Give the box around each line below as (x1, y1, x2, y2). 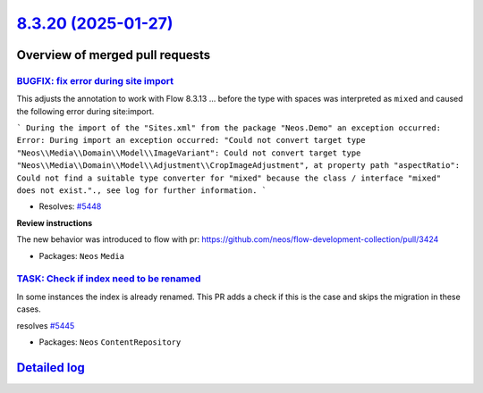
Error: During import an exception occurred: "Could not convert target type (16, 135, 366, 146)
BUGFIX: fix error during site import (16, 74, 174, 87)
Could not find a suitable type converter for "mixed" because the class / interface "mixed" (16, 172, 442, 183)
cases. (16, 304, 41, 314)
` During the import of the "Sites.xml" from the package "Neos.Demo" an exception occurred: (16, 123, 442, 133)
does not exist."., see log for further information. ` (16, 186, 267, 196)
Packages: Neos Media (38, 250, 125, 261)
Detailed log (16, 360, 85, 375)
